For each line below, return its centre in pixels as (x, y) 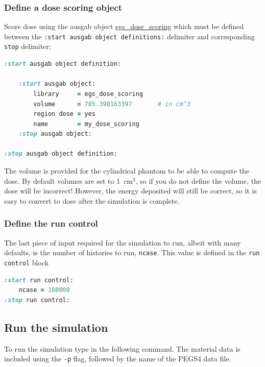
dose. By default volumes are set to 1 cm (69, 180)
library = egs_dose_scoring (88, 94)
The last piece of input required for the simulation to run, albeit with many (123, 242)
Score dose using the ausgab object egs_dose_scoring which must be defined (124, 26)
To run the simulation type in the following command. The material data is (122, 348)
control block (27, 262)
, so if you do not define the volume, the (198, 180)
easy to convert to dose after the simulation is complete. (92, 200)
